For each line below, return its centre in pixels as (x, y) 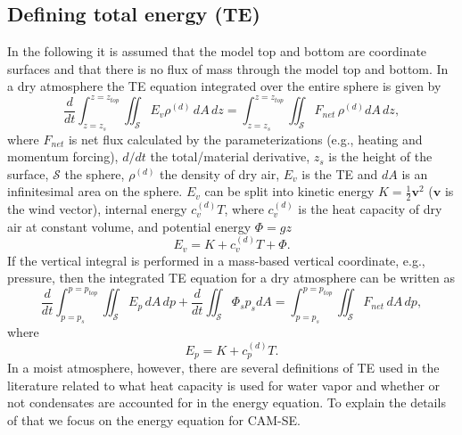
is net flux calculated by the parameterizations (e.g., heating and (245, 139)
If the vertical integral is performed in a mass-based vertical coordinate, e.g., (216, 260)
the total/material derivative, (230, 156)
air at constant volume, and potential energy (129, 226)
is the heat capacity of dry (370, 209)
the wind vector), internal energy (97, 209)
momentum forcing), (63, 156)
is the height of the (380, 156)
